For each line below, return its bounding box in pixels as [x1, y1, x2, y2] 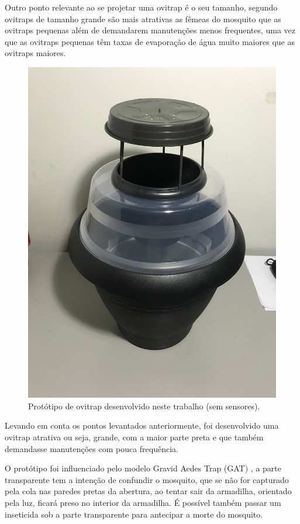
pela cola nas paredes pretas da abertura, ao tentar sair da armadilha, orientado [5, 485, 292, 497]
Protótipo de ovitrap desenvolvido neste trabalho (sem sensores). [28, 399, 260, 412]
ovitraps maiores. [5, 47, 66, 59]
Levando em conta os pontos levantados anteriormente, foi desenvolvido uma [5, 419, 279, 432]
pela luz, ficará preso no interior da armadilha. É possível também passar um [5, 497, 281, 509]
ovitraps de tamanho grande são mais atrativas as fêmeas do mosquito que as [5, 12, 281, 25]
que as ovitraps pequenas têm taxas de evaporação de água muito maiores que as [5, 35, 295, 47]
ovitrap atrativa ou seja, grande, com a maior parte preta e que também [5, 431, 264, 443]
